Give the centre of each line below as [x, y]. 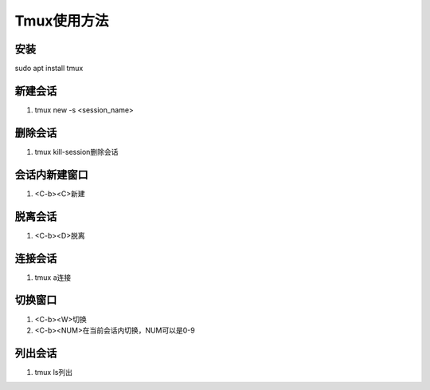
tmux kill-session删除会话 [76, 152]
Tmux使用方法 [62, 21]
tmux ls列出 [54, 372]
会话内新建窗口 [51, 174]
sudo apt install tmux [49, 69]
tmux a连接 [53, 277]
